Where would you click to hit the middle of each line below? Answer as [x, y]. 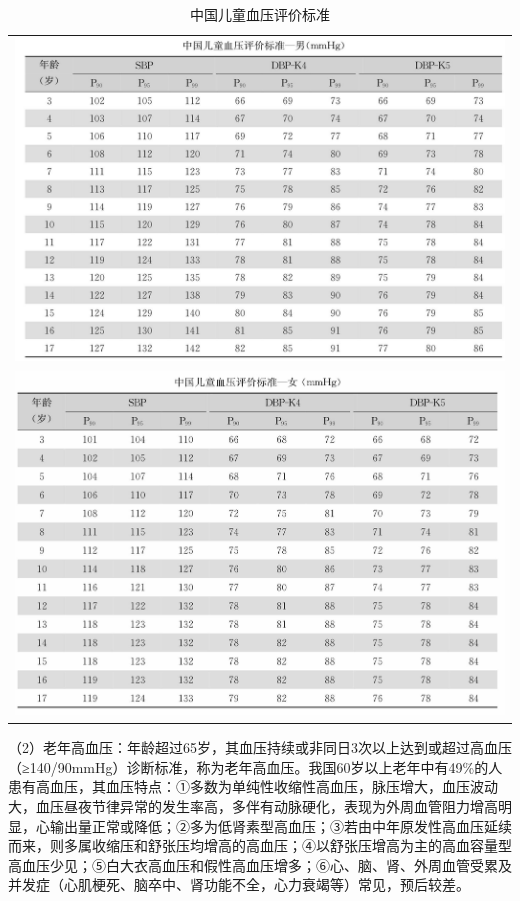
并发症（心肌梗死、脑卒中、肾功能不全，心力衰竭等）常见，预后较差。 [239, 884]
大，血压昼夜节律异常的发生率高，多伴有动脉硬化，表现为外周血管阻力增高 [253, 805]
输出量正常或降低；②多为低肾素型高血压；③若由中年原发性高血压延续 [280, 825]
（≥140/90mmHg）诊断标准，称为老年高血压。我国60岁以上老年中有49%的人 [255, 766]
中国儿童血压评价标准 [260, 14]
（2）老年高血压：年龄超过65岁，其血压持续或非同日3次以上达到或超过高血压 [260, 747]
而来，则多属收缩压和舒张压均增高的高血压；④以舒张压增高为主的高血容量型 [260, 845]
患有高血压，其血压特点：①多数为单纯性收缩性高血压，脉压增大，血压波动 [253, 786]
